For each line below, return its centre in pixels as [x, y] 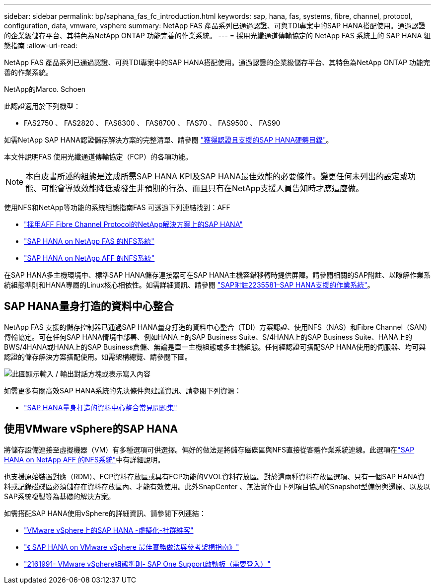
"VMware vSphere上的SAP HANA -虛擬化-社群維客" [109, 530]
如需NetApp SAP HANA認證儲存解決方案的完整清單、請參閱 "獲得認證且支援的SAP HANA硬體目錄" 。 [169, 140]
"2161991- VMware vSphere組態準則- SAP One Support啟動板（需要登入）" [147, 564]
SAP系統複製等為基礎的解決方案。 [60, 496]
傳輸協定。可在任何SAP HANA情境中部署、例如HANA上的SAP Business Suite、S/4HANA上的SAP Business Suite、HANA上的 [208, 337]
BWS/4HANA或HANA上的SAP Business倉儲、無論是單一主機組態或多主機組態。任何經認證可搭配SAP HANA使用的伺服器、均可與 [215, 347]
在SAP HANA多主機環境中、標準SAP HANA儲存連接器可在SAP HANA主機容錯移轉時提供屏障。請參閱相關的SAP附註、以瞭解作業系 [217, 275]
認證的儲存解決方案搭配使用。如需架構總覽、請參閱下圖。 [98, 357]
